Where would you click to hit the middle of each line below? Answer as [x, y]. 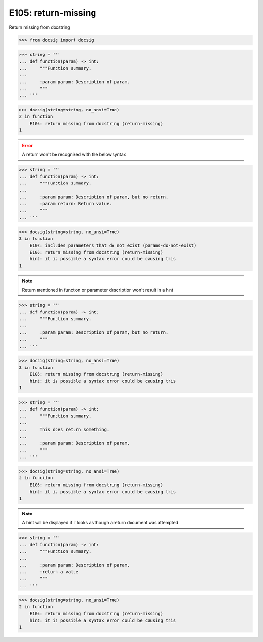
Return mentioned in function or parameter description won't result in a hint [98, 290]
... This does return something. [64, 429]
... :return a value [49, 572]
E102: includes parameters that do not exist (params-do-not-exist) [113, 245]
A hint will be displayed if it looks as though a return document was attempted [100, 522]
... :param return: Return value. [66, 204]
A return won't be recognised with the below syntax [74, 154]
